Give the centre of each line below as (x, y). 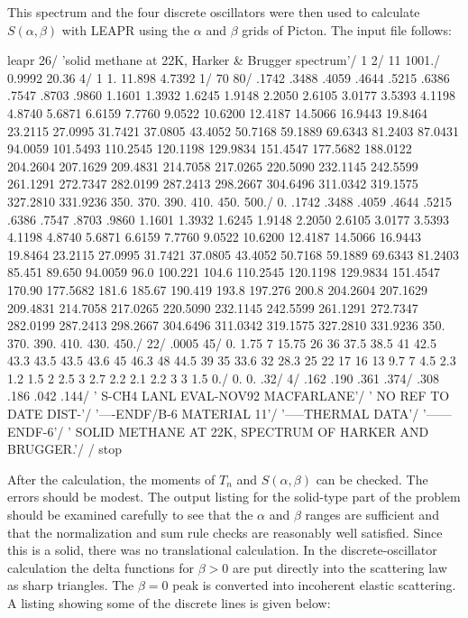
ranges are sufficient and (372, 515)
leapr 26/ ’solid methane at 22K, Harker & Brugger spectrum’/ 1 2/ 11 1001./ (224, 60)
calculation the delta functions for (101, 567)
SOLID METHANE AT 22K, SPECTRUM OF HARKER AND (252, 431)
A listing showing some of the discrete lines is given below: (169, 603)
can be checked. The (372, 479)
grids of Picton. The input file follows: (347, 29)
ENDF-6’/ (36, 431)
